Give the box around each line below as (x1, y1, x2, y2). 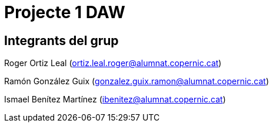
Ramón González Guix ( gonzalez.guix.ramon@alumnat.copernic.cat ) (4, 76, 269, 87)
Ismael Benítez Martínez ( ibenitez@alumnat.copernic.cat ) (4, 94, 226, 105)
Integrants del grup (4, 33, 119, 48)
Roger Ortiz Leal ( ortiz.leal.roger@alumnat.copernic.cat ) (4, 58, 222, 68)
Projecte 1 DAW (4, 2, 125, 22)
